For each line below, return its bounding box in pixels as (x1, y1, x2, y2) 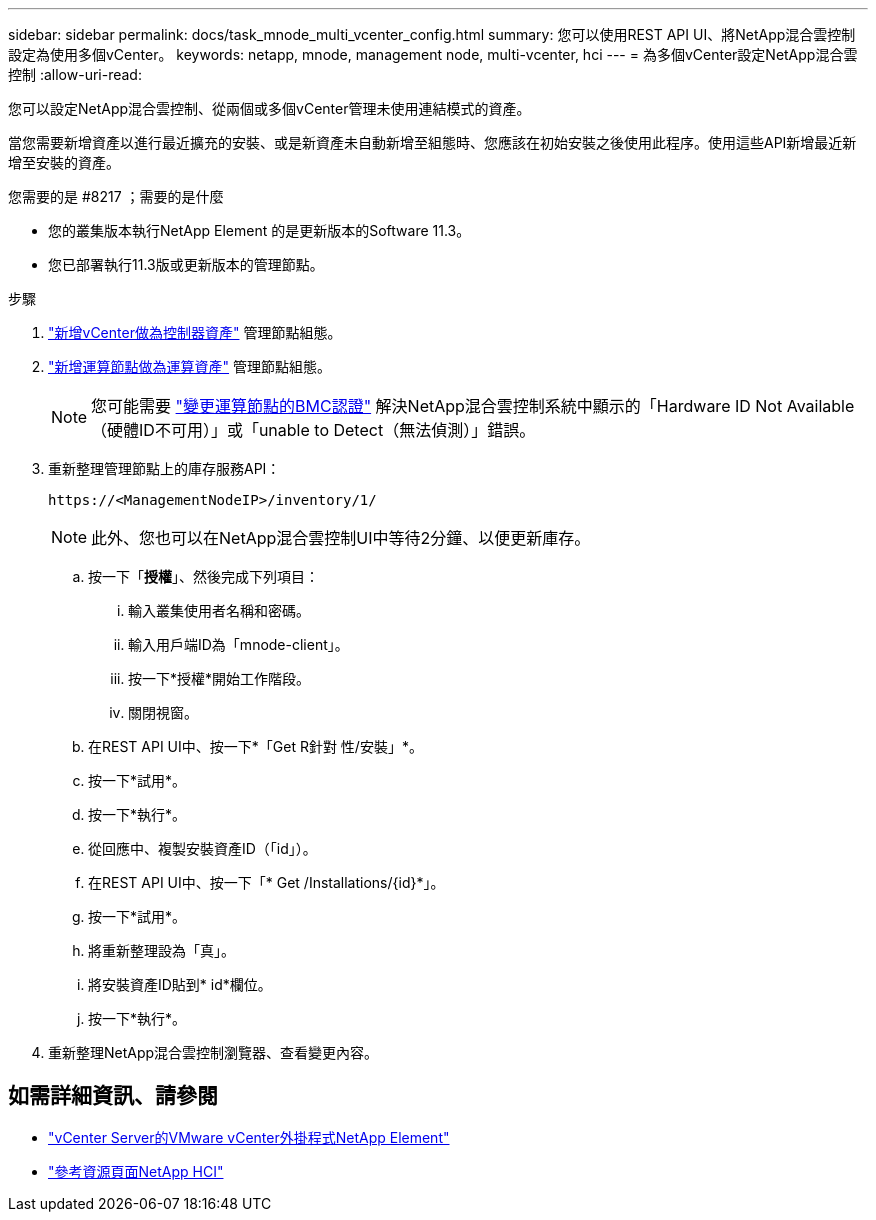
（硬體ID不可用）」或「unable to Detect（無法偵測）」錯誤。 (91, 420, 536, 440)
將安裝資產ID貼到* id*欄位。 (88, 976, 272, 993)
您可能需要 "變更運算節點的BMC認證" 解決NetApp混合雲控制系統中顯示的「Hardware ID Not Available (91, 396, 855, 416)
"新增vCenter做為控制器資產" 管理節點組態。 (48, 324, 342, 341)
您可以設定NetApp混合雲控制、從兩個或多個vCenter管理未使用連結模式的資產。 (8, 100, 531, 117)
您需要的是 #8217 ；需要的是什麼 (8, 188, 224, 205)
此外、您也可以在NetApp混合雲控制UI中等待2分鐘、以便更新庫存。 (91, 528, 591, 548)
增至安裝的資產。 (8, 154, 120, 171)
